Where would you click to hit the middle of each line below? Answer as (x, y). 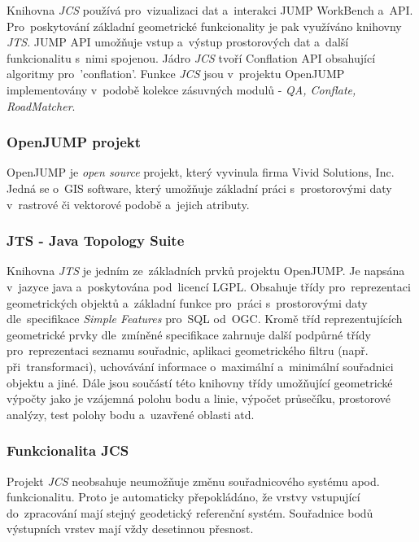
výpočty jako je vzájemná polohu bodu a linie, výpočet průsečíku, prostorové (199, 398)
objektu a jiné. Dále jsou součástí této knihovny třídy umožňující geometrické (200, 382)
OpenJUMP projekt (74, 142)
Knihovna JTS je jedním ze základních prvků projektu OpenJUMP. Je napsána (206, 271)
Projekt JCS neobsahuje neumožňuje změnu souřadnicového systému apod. (193, 481)
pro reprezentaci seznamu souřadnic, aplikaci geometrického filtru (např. (188, 350)
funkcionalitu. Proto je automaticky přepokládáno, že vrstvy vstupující (183, 497)
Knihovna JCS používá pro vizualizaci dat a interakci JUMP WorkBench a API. (210, 10)
